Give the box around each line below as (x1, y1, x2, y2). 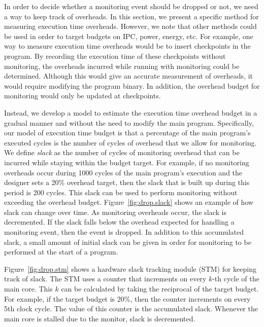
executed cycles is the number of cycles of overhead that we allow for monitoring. (4, 137, 257, 148)
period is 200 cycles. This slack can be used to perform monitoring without (4, 187, 238, 197)
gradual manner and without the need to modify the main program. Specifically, (4, 117, 254, 128)
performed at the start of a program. (4, 246, 118, 257)
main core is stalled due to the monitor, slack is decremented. (4, 313, 195, 323)
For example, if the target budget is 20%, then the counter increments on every (4, 293, 251, 304)
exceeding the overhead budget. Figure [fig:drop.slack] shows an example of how (4, 197, 253, 207)
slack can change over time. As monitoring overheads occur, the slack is (4, 206, 226, 217)
